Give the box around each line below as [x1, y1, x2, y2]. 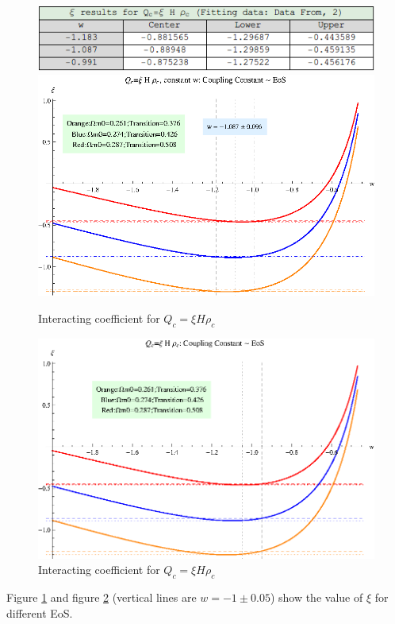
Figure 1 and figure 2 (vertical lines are [6, 589, 197, 606]
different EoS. [6, 604, 73, 621]
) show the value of [270, 589, 363, 606]
